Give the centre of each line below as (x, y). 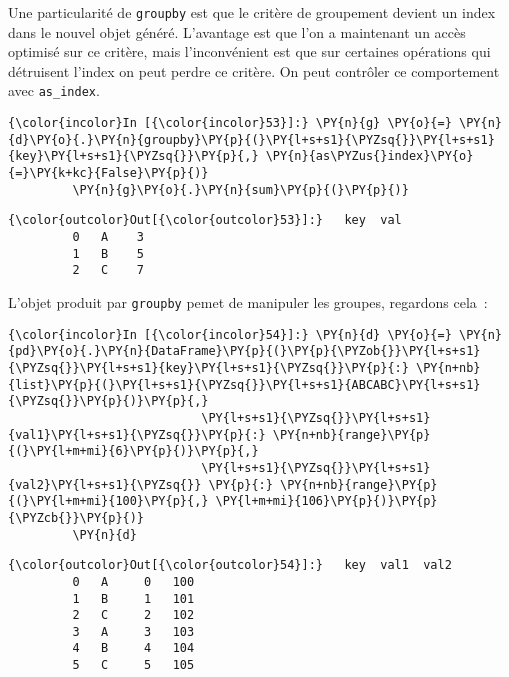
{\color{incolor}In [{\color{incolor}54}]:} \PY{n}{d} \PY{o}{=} (230, 334)
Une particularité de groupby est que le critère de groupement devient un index (252, 12)
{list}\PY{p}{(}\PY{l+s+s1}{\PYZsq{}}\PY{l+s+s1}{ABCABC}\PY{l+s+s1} (244, 384)
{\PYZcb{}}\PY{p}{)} (76, 517)
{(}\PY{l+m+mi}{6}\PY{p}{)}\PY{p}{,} (133, 451)
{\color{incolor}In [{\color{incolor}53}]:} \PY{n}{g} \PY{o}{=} (230, 123)
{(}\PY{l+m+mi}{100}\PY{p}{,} (108, 501)
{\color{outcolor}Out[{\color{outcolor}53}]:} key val (205, 220)
